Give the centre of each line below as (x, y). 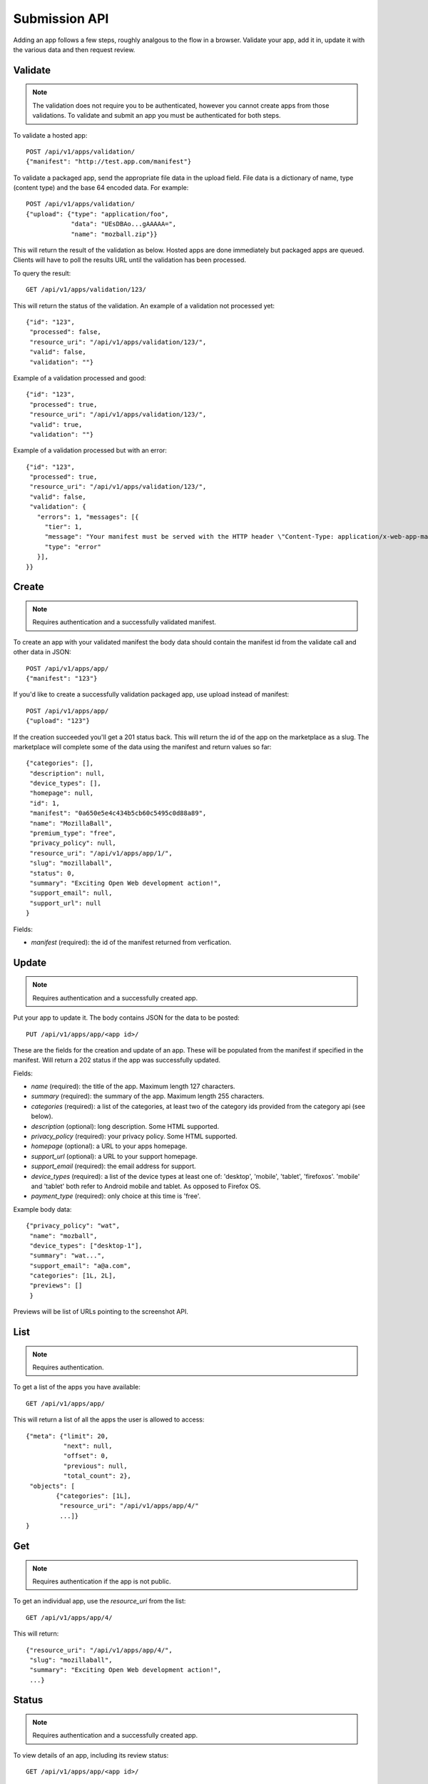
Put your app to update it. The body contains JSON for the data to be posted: (127, 1018)
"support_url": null (65, 903)
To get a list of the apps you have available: (77, 1387)
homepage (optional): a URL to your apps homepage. (109, 1146)
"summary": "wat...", (67, 1256)
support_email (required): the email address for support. (113, 1166)
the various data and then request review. (74, 49)
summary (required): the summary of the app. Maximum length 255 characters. (148, 1096)
